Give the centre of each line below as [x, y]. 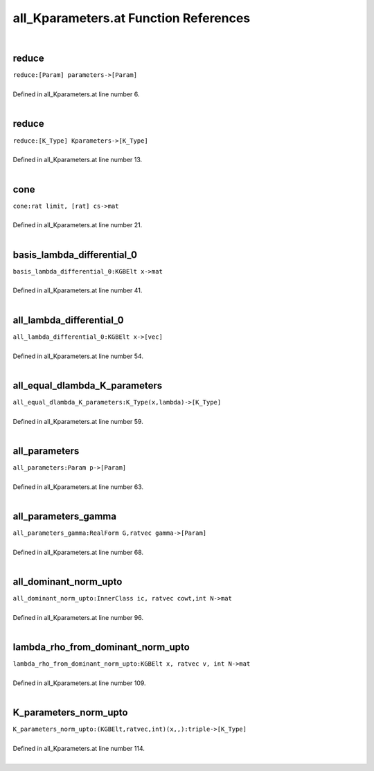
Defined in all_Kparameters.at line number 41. [78, 290]
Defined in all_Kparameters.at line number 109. [79, 683]
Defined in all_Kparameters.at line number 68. [78, 552]
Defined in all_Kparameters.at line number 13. [78, 160]
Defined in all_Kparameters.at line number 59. [78, 421]
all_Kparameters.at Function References [132, 18]
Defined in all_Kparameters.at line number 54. [78, 356]
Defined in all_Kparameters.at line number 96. [78, 617]
